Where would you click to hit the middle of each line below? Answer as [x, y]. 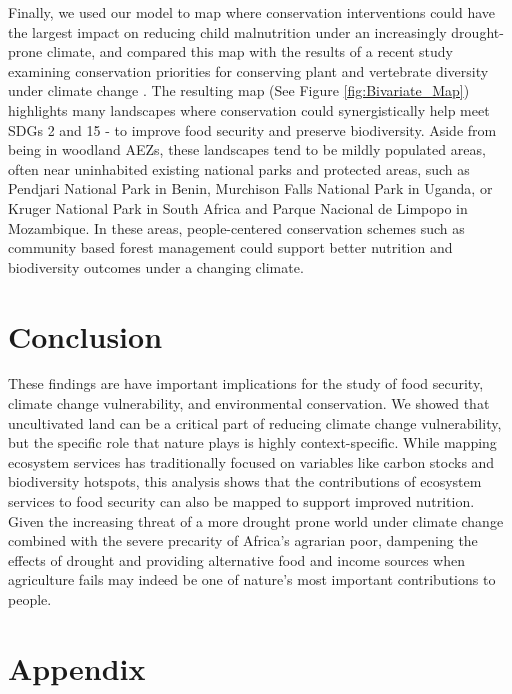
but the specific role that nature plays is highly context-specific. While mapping [252, 442]
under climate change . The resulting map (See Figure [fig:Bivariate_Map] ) [239, 90]
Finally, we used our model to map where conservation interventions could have [252, 12]
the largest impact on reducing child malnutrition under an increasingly [227, 31]
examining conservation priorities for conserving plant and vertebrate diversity [248, 70]
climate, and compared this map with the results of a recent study [249, 51]
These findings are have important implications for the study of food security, [246, 383]
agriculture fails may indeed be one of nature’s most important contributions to [252, 579]
